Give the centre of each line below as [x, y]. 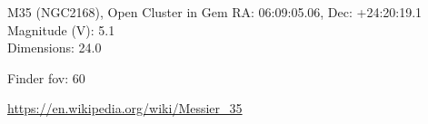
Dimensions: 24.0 [55, 48]
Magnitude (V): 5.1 [61, 29]
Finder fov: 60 [46, 77]
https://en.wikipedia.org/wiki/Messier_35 [125, 108]
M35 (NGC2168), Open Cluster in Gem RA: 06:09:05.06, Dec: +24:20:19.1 [215, 12]
